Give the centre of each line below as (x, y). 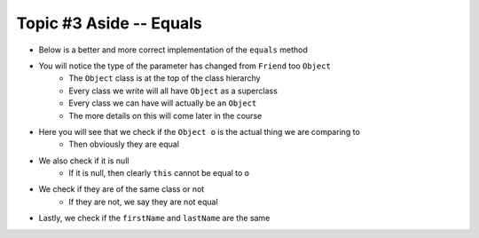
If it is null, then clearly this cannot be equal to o (159, 173)
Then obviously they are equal (124, 144)
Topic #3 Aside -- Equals (110, 23)
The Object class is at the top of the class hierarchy (165, 78)
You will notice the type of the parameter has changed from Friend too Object (185, 66)
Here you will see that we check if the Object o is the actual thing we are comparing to (200, 131)
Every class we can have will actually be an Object (163, 103)
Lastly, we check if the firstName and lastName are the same (154, 218)
